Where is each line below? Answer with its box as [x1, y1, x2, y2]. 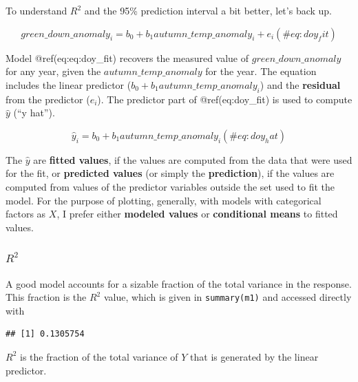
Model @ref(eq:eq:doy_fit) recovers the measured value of [6, 50, 249, 65]
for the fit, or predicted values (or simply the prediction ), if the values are [6, 166, 335, 180]
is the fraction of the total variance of [19, 349, 178, 363]
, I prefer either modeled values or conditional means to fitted [56, 206, 338, 221]
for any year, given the [6, 64, 101, 78]
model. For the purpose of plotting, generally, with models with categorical [6, 193, 322, 207]
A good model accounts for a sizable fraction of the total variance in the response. [6, 276, 352, 290]
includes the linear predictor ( [6, 77, 131, 92]
